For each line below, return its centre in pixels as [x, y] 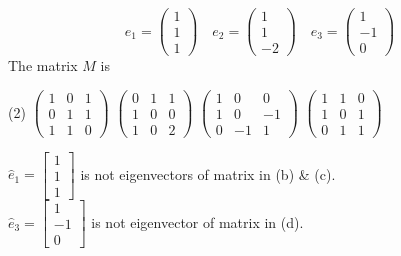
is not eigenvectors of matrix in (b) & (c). [208, 173]
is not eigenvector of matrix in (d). [197, 221]
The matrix [43, 65]
